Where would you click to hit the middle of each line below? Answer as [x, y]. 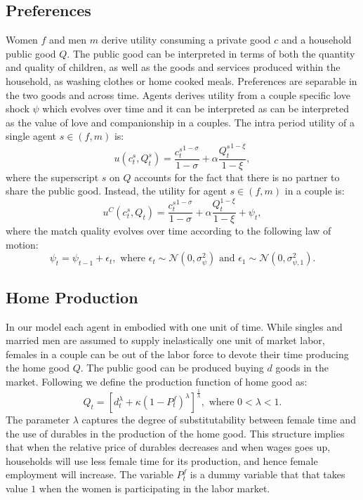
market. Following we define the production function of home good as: [157, 382]
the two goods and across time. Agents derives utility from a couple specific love [178, 94]
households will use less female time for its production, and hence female [162, 460]
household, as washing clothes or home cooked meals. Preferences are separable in [181, 80]
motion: [22, 244]
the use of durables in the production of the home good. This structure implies [175, 433]
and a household [316, 40]
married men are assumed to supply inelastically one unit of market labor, [165, 340]
